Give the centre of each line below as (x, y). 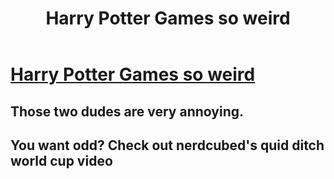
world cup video (61, 160)
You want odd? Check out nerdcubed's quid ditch (167, 145)
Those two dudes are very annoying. (127, 111)
